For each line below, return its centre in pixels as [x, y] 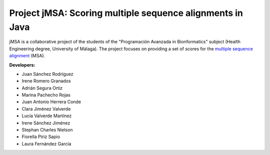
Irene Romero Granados [46, 81]
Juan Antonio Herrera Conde [51, 102]
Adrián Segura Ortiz [42, 88]
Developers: [22, 65]
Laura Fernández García [46, 144]
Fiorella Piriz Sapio [41, 137]
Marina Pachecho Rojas [46, 95]
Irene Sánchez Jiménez [46, 123]
